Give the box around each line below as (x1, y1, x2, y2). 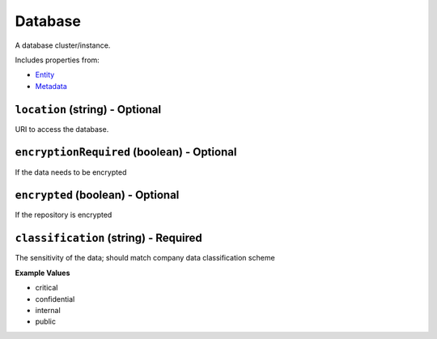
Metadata (35, 81, 68, 91)
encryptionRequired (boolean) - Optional (15, 146, 237, 159)
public (35, 316, 57, 327)
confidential (35, 294, 75, 303)
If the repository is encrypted (15, 210, 112, 220)
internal (35, 305, 61, 315)
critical (35, 283, 58, 293)
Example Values (15, 268, 70, 278)
